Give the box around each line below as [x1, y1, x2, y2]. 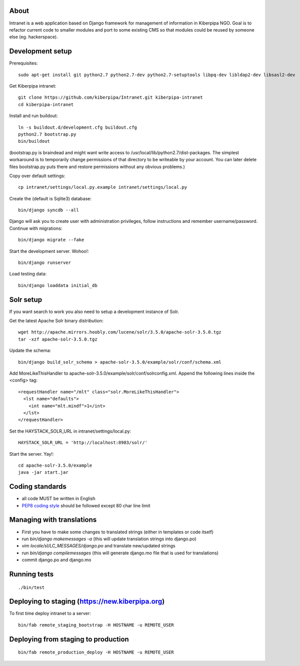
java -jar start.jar [18, 470, 69, 475]
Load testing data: [9, 271, 47, 277]
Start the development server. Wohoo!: [9, 248, 90, 254]
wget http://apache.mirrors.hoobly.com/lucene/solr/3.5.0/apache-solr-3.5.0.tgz [18, 329, 222, 335]
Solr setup [9, 295, 43, 304]
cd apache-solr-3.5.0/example [18, 462, 93, 468]
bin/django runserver [18, 260, 71, 265]
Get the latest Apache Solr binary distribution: [9, 318, 104, 324]
